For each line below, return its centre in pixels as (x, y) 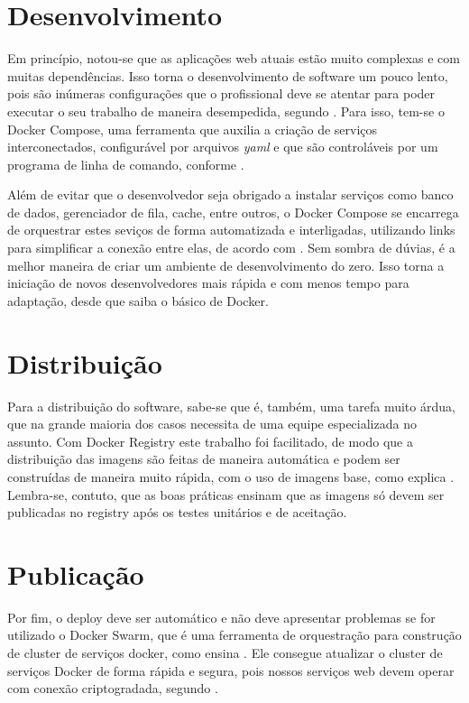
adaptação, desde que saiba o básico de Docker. (138, 300)
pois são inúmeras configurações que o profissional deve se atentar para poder (221, 93)
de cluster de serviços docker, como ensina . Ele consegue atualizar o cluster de (225, 653)
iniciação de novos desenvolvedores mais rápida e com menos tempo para (208, 283)
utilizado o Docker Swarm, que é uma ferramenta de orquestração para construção (234, 635)
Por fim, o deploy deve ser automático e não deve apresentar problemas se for (221, 617)
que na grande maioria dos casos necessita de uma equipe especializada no (212, 424)
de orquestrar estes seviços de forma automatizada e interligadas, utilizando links (231, 230)
